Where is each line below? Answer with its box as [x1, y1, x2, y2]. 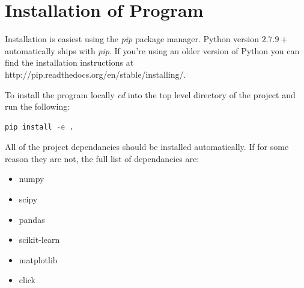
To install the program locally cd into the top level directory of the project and [5, 88, 296, 101]
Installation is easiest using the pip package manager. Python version [5, 33, 260, 45]
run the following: [5, 100, 70, 113]
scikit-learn [19, 233, 60, 246]
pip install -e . [5, 122, 74, 131]
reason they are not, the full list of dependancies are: [5, 152, 199, 164]
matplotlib [19, 253, 58, 266]
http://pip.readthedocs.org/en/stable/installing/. [5, 67, 186, 80]
